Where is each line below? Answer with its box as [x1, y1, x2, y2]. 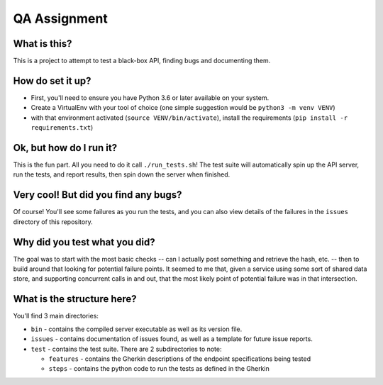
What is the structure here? [13, 293, 138, 305]
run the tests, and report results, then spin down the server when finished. [13, 170, 231, 179]
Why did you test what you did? [13, 236, 155, 248]
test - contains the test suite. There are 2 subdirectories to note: [30, 345, 222, 353]
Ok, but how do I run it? [13, 142, 117, 154]
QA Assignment [13, 11, 108, 26]
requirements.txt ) [30, 123, 94, 132]
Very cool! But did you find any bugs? [13, 189, 182, 201]
